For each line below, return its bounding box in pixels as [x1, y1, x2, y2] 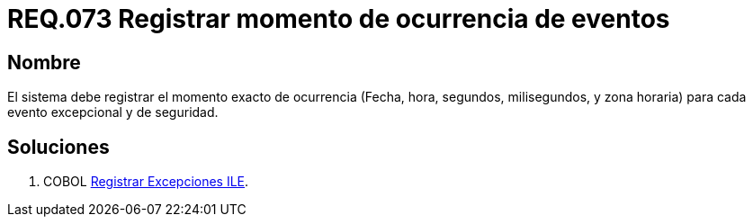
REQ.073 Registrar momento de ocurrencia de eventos [7, 4, 670, 34]
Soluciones [7, 135, 110, 158]
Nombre [7, 50, 81, 74]
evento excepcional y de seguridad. [7, 104, 219, 121]
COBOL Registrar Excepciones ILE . [43, 174, 249, 190]
